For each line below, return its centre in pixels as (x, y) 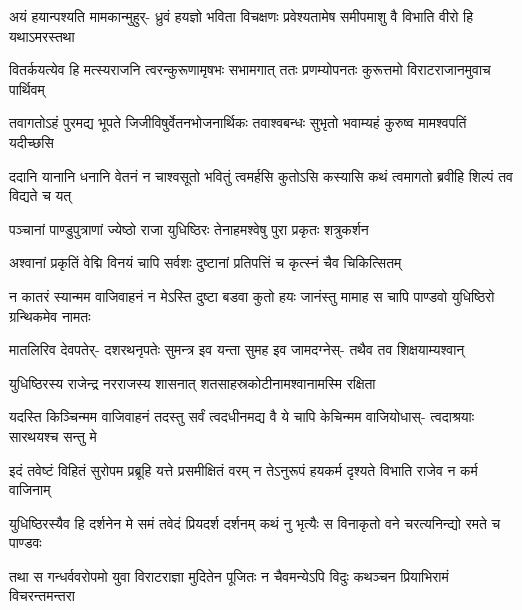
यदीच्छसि (31, 141)
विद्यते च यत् (40, 195)
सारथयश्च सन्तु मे (53, 435)
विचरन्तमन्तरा (42, 595)
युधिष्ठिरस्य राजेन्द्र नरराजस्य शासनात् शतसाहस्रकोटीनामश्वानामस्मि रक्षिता (192, 382)
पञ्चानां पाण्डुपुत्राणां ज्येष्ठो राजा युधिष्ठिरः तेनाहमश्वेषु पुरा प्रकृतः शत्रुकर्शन (189, 228)
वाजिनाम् (30, 489)
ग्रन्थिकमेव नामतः (50, 315)
